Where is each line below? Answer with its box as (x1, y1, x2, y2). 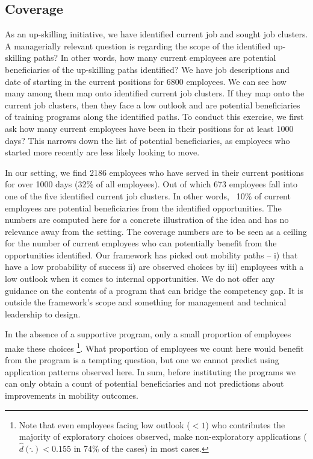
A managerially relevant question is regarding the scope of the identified (5, 39, 271, 52)
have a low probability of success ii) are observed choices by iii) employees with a (5, 260, 304, 273)
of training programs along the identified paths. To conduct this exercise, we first (5, 110, 304, 123)
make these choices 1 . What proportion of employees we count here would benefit (5, 340, 304, 354)
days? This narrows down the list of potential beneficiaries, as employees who (5, 134, 290, 146)
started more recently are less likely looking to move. (5, 146, 200, 158)
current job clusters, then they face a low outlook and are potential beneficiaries (5, 98, 300, 111)
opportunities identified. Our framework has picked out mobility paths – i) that (5, 248, 298, 261)
